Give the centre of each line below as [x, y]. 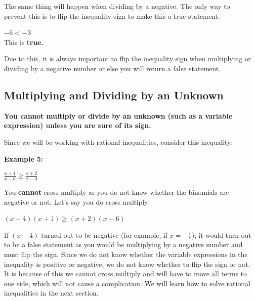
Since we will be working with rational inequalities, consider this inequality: [119, 142]
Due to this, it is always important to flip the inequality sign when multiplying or [127, 59]
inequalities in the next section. [51, 293]
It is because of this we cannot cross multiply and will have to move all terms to [126, 274]
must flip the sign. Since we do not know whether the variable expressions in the [126, 254]
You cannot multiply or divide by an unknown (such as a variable [118, 115]
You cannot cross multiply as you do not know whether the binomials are [117, 192]
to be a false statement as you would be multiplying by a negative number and [123, 244]
